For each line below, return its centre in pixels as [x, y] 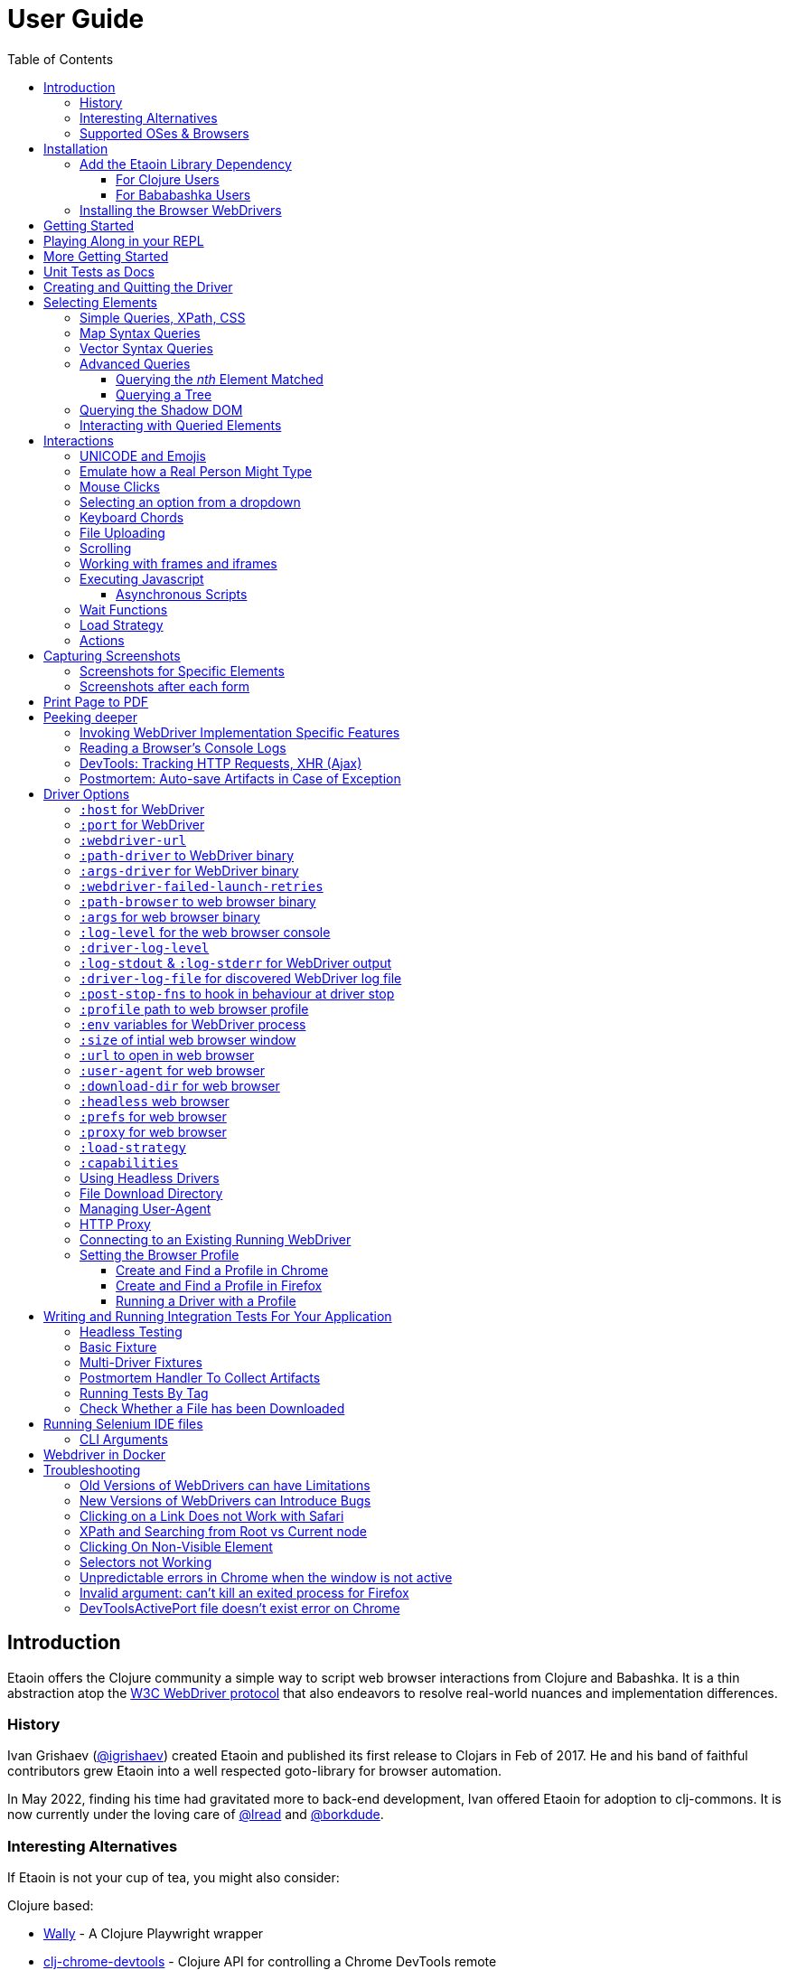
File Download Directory [151, 1193]
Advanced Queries [135, 363]
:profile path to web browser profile [194, 1008]
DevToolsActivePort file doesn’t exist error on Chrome [240, 1608]
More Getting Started [106, 256]
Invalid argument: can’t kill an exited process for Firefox [244, 1592]
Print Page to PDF [96, 701]
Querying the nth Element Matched [220, 379]
